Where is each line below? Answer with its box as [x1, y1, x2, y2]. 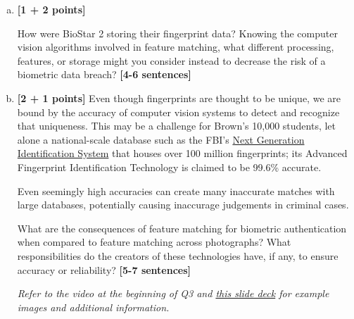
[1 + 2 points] [17, 2, 86, 16]
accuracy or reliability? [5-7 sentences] [17, 262, 191, 277]
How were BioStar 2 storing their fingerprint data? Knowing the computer [17, 25, 338, 40]
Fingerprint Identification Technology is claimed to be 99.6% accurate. [17, 159, 322, 174]
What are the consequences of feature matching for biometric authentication [17, 220, 347, 235]
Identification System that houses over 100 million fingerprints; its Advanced [17, 146, 348, 161]
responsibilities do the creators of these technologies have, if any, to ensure [17, 248, 339, 263]
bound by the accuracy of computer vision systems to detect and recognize [17, 104, 340, 119]
